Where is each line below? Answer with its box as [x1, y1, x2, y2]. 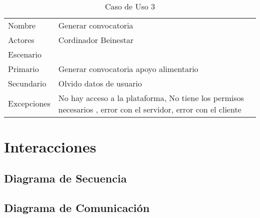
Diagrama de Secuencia [4, 170, 127, 186]
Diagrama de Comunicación [4, 200, 150, 215]
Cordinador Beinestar [58, 33, 134, 45]
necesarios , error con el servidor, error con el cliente [58, 103, 241, 115]
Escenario [8, 48, 42, 60]
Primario [8, 62, 39, 74]
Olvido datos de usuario [58, 77, 142, 89]
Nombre [8, 19, 36, 31]
